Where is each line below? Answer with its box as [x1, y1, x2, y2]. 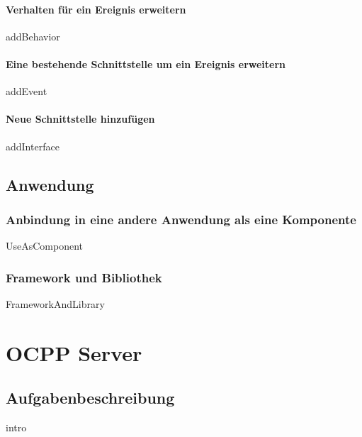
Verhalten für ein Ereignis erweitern [6, 1, 186, 16]
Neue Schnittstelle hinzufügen [6, 111, 155, 126]
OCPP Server [6, 338, 142, 367]
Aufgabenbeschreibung [6, 387, 175, 409]
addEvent [6, 84, 47, 99]
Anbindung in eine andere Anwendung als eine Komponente [6, 210, 356, 228]
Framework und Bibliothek [6, 268, 162, 286]
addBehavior [6, 28, 60, 43]
